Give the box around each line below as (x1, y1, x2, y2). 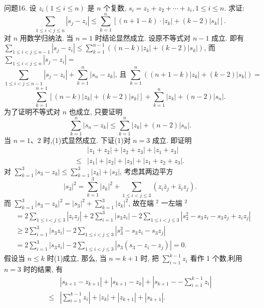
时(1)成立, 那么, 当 (47, 253, 107, 263)
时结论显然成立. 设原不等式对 (95, 32, 191, 43)
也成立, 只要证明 (69, 106, 123, 117)
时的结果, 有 (23, 264, 63, 274)
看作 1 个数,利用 (190, 253, 242, 263)
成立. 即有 (211, 32, 244, 43)
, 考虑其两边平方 (120, 166, 173, 176)
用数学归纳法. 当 (20, 32, 74, 43)
